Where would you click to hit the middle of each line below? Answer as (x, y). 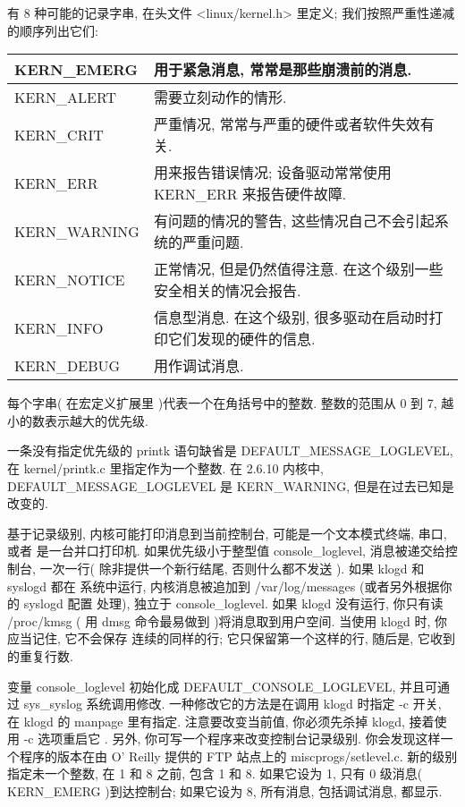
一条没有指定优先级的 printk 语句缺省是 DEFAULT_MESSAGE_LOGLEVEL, (230, 450)
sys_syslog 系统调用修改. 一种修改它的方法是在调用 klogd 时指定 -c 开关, (232, 704)
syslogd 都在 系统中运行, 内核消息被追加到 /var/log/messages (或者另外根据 (224, 586)
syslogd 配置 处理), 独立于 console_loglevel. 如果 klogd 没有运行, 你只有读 (233, 603)
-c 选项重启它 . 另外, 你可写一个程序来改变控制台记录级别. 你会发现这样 (232, 739)
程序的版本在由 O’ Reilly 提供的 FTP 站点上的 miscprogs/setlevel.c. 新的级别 (238, 756)
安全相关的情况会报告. (227, 291)
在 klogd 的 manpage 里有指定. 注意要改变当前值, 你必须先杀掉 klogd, (206, 721)
